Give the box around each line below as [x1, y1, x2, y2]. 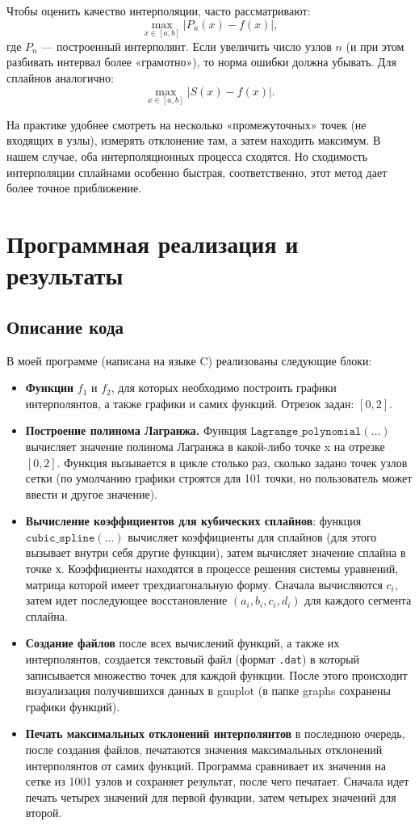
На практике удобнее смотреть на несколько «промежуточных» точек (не [6, 116, 367, 133]
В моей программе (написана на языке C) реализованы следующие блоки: [6, 352, 372, 369]
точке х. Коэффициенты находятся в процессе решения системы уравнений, [25, 560, 399, 577]
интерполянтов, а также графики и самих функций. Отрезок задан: [25, 394, 354, 411]
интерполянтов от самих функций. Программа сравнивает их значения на [25, 756, 386, 773]
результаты [6, 259, 124, 292]
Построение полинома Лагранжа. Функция [25, 422, 247, 439]
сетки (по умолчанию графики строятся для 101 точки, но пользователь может [25, 470, 413, 487]
